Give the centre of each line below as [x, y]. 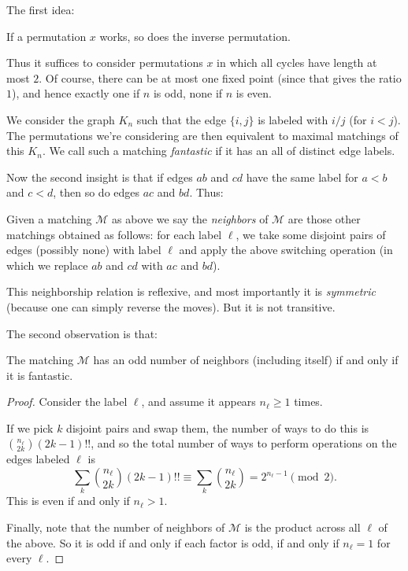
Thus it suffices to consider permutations [105, 63]
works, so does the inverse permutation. [195, 36]
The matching [40, 360]
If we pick [30, 427]
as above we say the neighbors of [190, 218]
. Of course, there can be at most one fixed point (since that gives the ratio [220, 77]
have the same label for [302, 177]
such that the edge [181, 119]
